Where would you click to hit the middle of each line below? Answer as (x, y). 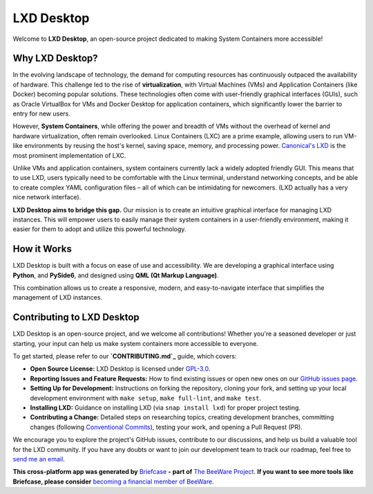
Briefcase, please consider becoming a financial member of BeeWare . (113, 482)
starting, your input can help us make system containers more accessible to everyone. (135, 343)
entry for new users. (41, 113)
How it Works (42, 249)
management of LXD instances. (58, 298)
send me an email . (39, 459)
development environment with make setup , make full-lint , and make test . (146, 398)
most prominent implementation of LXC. (69, 155)
